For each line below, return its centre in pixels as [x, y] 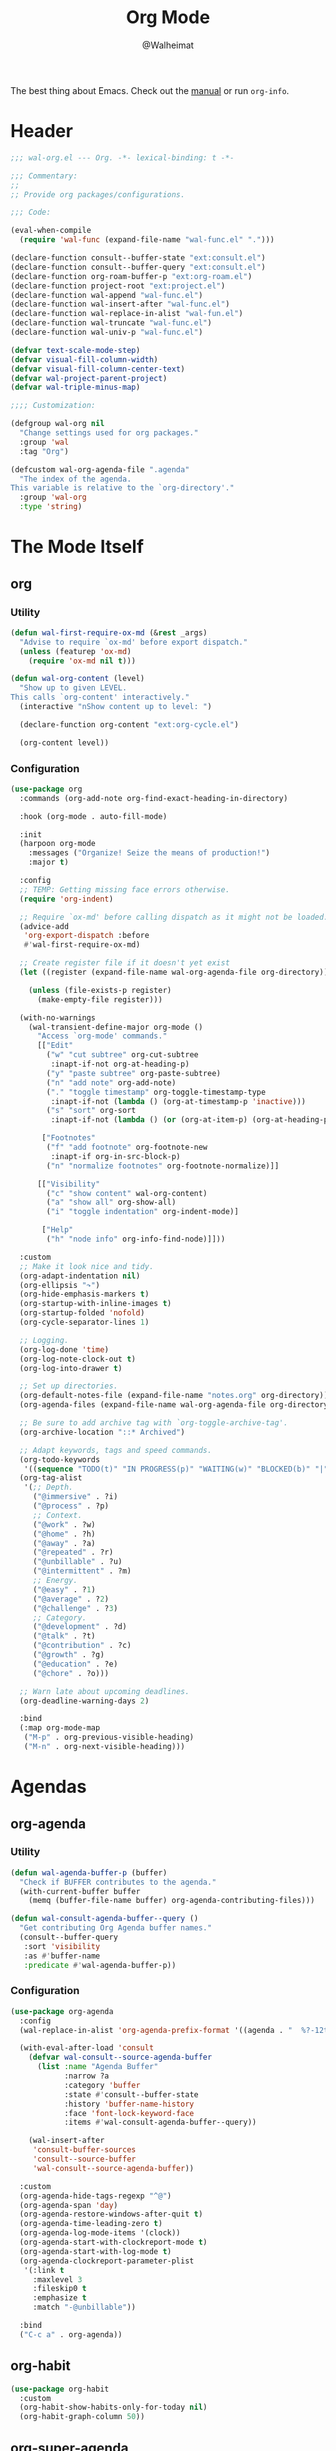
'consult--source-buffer [84, 2159]
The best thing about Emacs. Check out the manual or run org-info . [150, 90]
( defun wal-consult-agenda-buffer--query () [104, 1919]
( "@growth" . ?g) [68, 1655]
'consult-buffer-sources [84, 2150]
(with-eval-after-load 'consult [87, 2048]
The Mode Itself [77, 547]
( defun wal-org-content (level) [77, 679]
